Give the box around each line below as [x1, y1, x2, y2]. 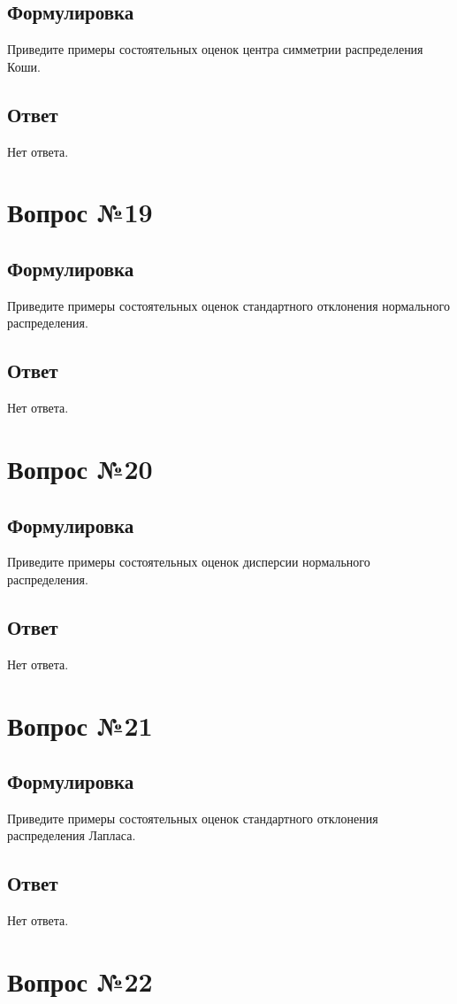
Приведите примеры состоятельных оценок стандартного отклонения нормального [7, 296, 450, 314]
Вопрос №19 [7, 194, 153, 230]
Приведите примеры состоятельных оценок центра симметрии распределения [7, 40, 423, 58]
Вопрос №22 [7, 963, 153, 1000]
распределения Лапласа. [7, 826, 136, 845]
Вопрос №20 [7, 450, 153, 486]
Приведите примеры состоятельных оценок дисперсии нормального [7, 552, 370, 571]
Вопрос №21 [7, 707, 153, 743]
